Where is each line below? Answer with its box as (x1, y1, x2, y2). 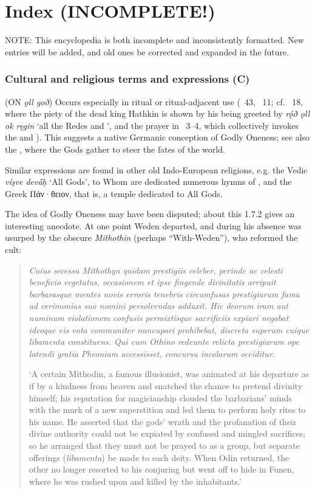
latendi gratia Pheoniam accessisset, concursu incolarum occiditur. (29, 347, 276, 359)
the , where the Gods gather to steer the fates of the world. (5, 142, 225, 155)
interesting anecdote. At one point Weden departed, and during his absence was (5, 219, 302, 232)
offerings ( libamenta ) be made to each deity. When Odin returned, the (29, 451, 290, 463)
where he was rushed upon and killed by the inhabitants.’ (29, 474, 242, 487)
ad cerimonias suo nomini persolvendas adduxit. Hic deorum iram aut (29, 299, 288, 312)
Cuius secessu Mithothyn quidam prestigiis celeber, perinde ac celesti (29, 263, 283, 276)
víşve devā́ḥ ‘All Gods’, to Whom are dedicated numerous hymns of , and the (5, 175, 292, 188)
